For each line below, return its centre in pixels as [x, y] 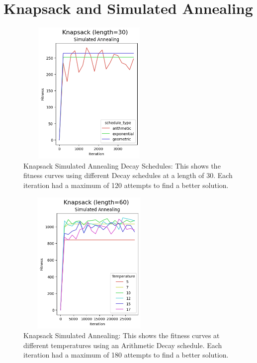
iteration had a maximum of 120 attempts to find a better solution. [126, 185]
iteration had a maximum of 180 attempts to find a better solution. [126, 355]
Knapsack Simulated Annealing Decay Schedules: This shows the [122, 165]
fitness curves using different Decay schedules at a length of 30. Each [128, 175]
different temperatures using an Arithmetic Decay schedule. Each [123, 345]
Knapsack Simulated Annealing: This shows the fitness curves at [122, 335]
